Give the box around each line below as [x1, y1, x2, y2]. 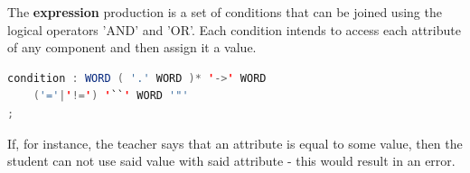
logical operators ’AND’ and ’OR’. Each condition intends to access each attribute [7, 20, 461, 39]
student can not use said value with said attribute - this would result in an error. [7, 151, 456, 170]
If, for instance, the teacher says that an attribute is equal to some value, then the [7, 133, 463, 152]
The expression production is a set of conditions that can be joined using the [7, 3, 442, 21]
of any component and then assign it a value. [7, 38, 257, 57]
